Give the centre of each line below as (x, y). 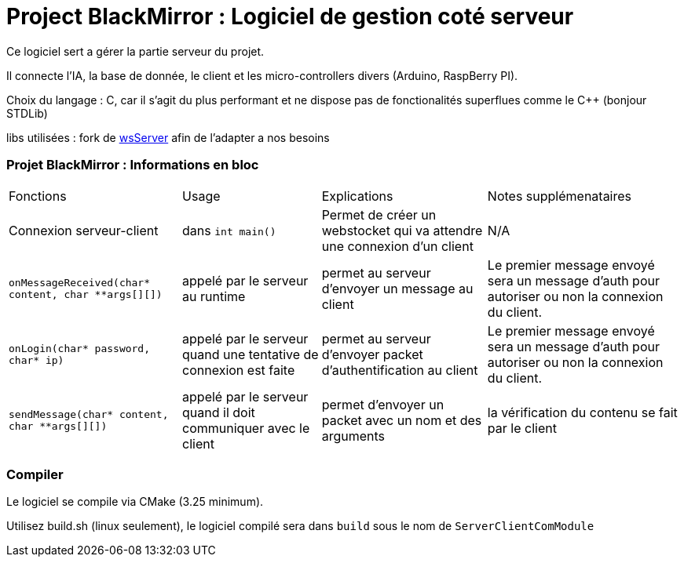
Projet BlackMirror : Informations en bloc (133, 165)
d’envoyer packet (372, 354)
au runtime (214, 296)
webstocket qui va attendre (402, 230)
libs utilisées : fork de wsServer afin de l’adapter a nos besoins (168, 137)
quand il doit (219, 412)
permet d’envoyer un (383, 404)
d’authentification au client (400, 370)
